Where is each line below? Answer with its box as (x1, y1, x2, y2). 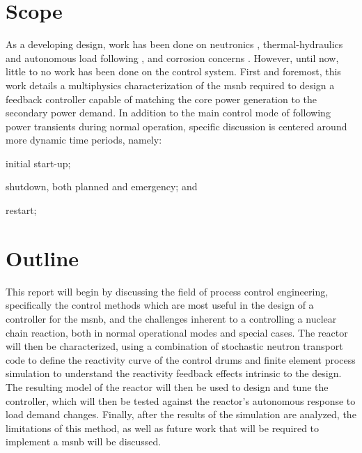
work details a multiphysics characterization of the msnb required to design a (6, 77, 335, 92)
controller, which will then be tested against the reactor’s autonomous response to (6, 393, 356, 408)
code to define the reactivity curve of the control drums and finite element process (6, 352, 356, 367)
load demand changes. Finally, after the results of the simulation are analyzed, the (6, 407, 356, 422)
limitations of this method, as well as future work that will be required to (6, 420, 320, 435)
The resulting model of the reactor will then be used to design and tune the (6, 379, 329, 394)
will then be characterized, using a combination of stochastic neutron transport (6, 339, 343, 353)
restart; (6, 203, 37, 217)
